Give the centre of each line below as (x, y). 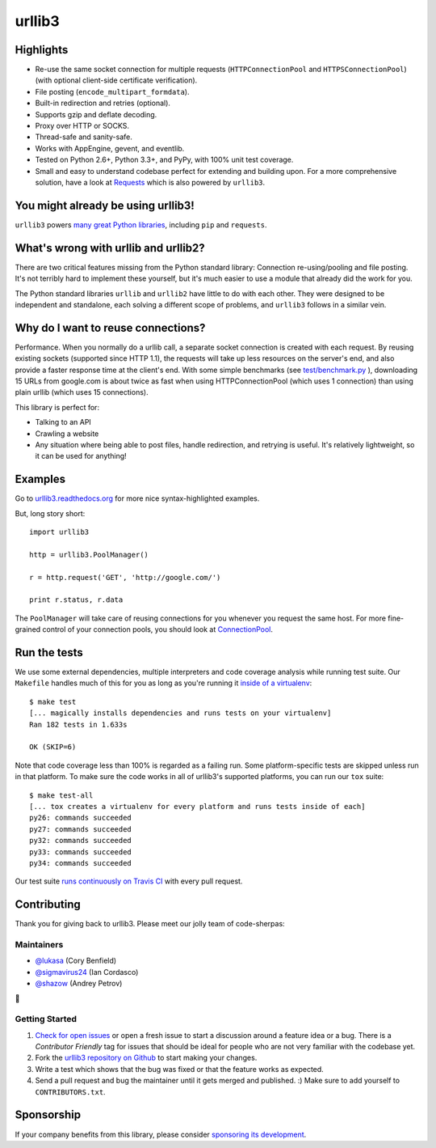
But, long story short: (50, 513)
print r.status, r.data (76, 600)
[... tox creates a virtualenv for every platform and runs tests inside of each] (197, 806)
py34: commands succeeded (81, 863)
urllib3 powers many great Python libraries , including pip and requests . (141, 225)
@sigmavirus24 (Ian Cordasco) (87, 972)
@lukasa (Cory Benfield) (76, 961)
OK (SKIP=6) (53, 747)
